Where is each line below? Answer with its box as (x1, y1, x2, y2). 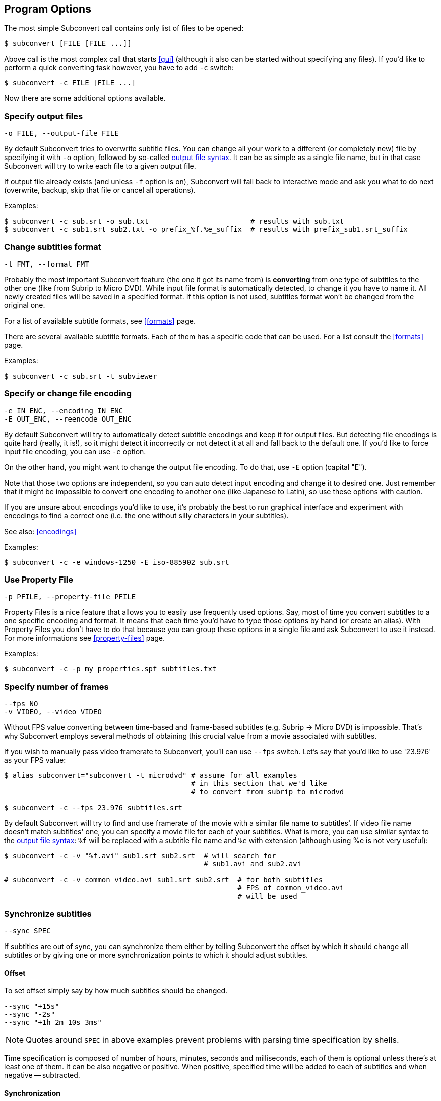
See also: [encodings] (4, 527, 77, 536)
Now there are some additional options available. (4, 94, 166, 103)
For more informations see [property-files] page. (4, 634, 165, 643)
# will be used (237, 892, 297, 901)
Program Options (4, 3, 91, 15)
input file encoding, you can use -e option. (4, 447, 146, 456)
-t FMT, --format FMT (4, 259, 89, 268)
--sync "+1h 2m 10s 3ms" (4, 1018, 102, 1027)
